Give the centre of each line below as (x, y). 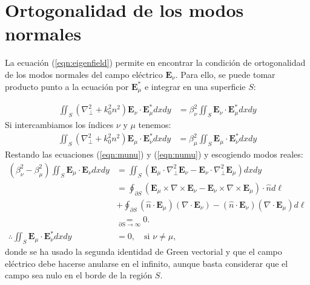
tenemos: (155, 125)
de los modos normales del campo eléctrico (84, 74)
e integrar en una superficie (195, 86)
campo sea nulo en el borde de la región (79, 275)
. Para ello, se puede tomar (225, 74)
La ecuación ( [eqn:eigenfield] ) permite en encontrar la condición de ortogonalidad (155, 62)
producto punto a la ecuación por (67, 86)
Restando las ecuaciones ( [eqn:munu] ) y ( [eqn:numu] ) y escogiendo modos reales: (154, 154)
